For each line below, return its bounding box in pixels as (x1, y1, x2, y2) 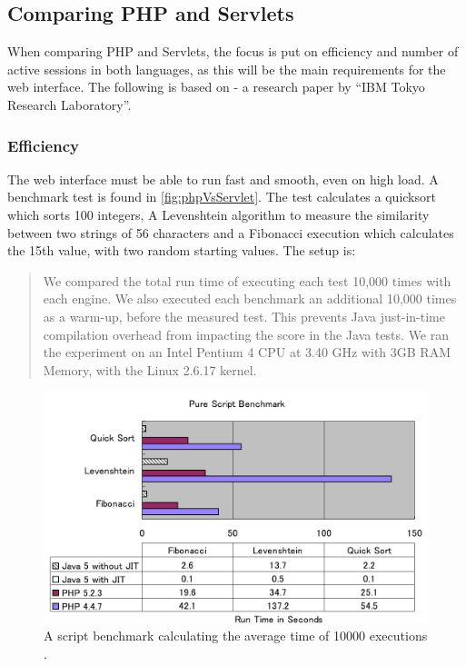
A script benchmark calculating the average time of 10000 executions (44, 626, 428, 645)
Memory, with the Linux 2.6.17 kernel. (43, 360, 257, 379)
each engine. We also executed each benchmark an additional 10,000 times (43, 289, 457, 308)
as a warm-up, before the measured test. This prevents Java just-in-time (43, 306, 445, 325)
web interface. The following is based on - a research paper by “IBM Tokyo (7, 77, 425, 96)
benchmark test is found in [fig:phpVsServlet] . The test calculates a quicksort (7, 187, 436, 206)
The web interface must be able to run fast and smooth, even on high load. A (7, 169, 439, 188)
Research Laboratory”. (7, 94, 132, 114)
